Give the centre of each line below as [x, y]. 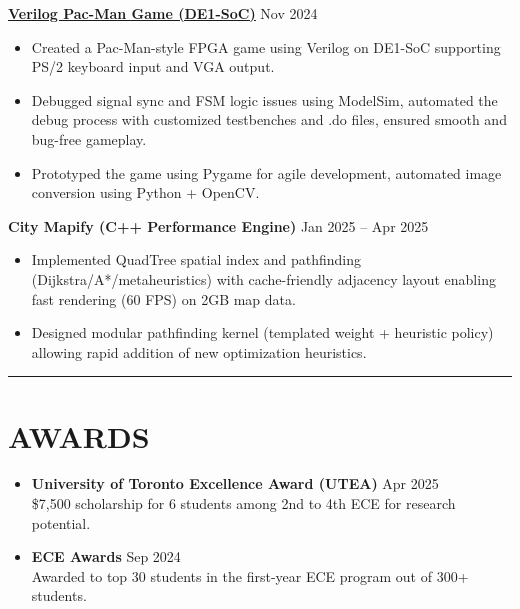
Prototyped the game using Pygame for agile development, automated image [266, 172]
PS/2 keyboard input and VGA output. [153, 66]
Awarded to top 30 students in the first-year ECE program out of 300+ [250, 575]
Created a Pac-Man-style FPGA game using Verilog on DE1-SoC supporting [266, 46]
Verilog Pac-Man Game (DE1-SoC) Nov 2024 [163, 13]
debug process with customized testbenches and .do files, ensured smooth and [269, 119]
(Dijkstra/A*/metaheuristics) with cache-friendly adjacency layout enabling [263, 278]
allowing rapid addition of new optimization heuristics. [199, 351]
